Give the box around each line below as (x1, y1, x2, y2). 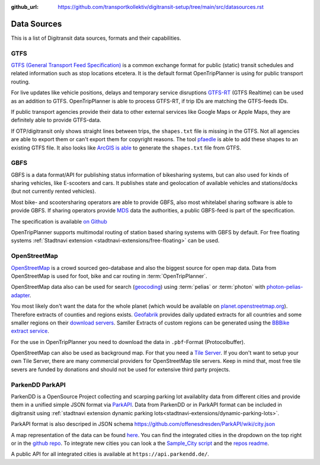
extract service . (11, 327, 50, 335)
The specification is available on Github (11, 218, 107, 225)
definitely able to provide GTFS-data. (11, 116, 101, 124)
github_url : (11, 4, 39, 10)
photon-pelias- (266, 284, 303, 291)
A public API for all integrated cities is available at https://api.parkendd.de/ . (11, 451, 210, 458)
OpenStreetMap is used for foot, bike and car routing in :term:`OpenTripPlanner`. (11, 272, 207, 279)
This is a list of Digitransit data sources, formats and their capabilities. (11, 34, 181, 42)
